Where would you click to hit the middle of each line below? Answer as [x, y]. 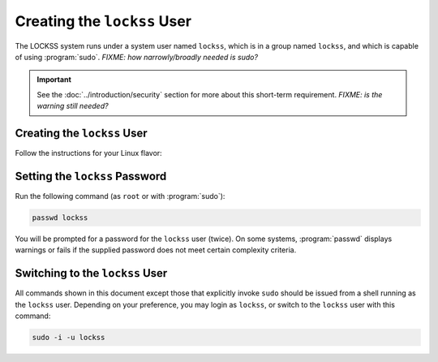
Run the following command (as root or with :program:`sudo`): [120, 196]
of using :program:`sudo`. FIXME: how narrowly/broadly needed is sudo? [137, 57]
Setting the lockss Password [91, 176]
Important [54, 80]
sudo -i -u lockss [69, 337]
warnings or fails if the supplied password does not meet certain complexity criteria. [156, 250]
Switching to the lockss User [91, 273]
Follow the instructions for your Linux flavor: [88, 153]
